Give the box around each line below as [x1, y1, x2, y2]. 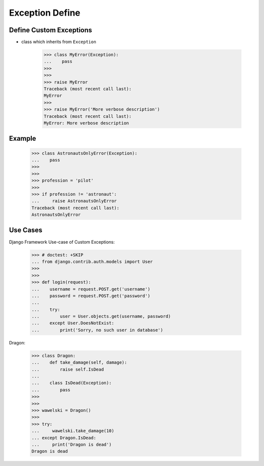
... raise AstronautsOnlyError [31, 198, 117, 204]
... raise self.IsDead [31, 366, 104, 372]
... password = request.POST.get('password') [31, 293, 151, 298]
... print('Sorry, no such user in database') [31, 327, 163, 333]
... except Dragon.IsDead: [31, 435, 96, 441]
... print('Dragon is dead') [31, 442, 112, 447]
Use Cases [9, 226, 43, 234]
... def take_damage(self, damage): [31, 360, 127, 365]
